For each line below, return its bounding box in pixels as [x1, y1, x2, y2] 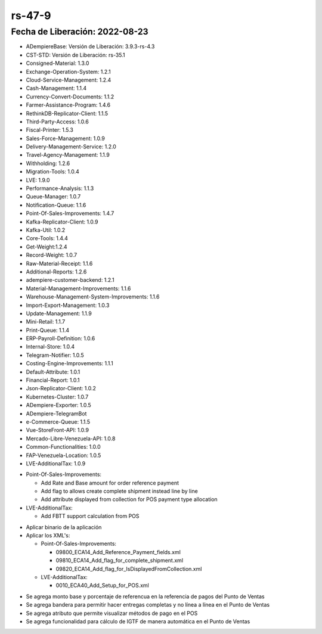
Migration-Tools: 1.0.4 [26, 168, 80, 175]
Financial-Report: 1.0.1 [26, 377, 80, 384]
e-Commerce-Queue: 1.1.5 [26, 418, 91, 425]
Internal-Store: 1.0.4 [26, 343, 75, 350]
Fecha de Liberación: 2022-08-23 [11, 26, 148, 37]
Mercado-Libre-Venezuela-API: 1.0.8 [26, 435, 116, 442]
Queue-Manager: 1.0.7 [26, 193, 81, 200]
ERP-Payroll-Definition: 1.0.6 [26, 335, 95, 342]
